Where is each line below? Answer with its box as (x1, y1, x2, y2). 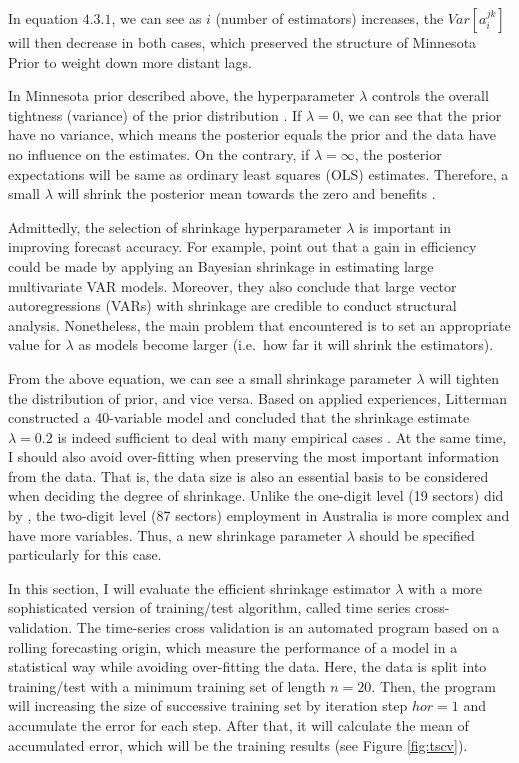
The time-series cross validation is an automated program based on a (76, 617, 500, 638)
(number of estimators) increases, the (215, 8, 444, 28)
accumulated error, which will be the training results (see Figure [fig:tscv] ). (8, 734, 468, 755)
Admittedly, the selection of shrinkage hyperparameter (8, 216, 342, 237)
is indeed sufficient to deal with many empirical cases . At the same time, (57, 426, 507, 447)
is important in (359, 216, 452, 237)
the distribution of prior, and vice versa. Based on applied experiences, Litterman (8, 387, 508, 408)
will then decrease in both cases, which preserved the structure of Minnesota (8, 32, 477, 52)
